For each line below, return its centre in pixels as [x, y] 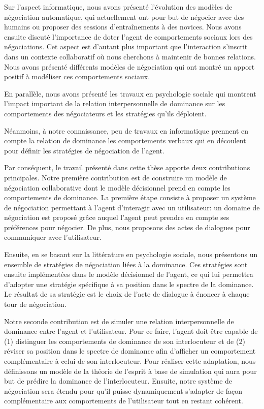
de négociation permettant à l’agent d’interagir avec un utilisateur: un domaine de [132, 207]
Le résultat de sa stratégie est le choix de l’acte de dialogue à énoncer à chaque [127, 294]
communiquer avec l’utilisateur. [53, 237]
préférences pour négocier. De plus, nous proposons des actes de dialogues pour [127, 227]
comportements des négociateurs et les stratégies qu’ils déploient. [105, 113]
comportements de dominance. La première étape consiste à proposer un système [130, 197]
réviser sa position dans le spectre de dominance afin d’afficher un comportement [130, 351]
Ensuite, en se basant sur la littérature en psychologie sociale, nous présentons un [131, 254]
